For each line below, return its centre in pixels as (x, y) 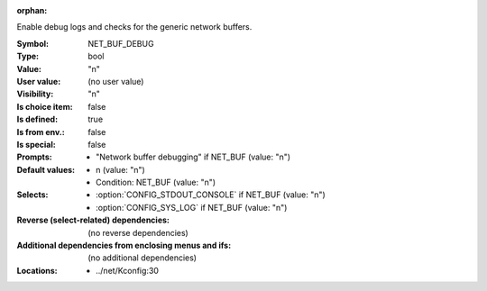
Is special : (36, 144)
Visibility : (35, 94)
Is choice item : (45, 106)
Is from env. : (41, 132)
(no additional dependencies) (142, 258)
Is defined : (37, 119)
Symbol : (33, 43)
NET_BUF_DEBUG (121, 43)
